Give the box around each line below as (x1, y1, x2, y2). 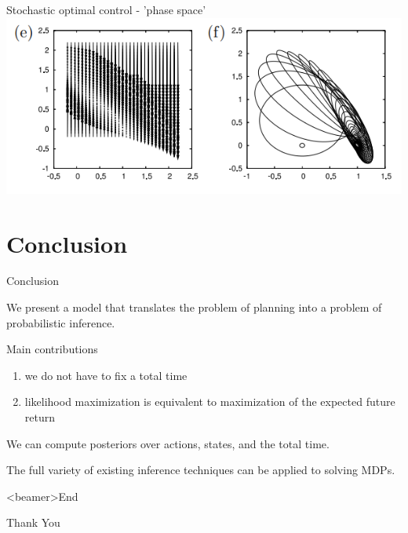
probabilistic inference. (6, 314, 115, 330)
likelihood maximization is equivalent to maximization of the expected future (24, 393, 395, 410)
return (24, 409, 56, 425)
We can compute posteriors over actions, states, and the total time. (6, 435, 330, 451)
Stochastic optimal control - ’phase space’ (6, 2, 206, 17)
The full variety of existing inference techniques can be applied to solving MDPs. (6, 462, 395, 478)
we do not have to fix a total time (24, 367, 188, 383)
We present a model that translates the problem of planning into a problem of (6, 299, 382, 316)
